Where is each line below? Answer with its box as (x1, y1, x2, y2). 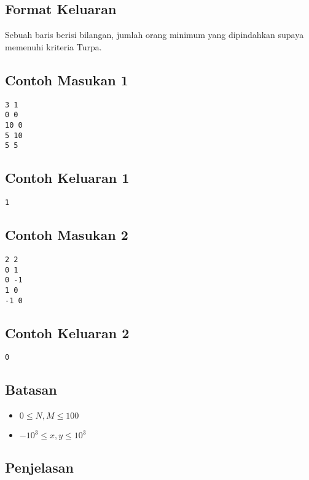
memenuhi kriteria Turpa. (5, 40, 102, 53)
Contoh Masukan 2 (5, 225, 128, 244)
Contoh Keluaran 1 (5, 168, 130, 187)
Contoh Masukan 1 (5, 70, 128, 89)
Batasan (5, 380, 57, 399)
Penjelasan (5, 457, 74, 476)
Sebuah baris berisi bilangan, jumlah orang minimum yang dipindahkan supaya (5, 28, 304, 41)
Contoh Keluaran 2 (5, 323, 130, 342)
